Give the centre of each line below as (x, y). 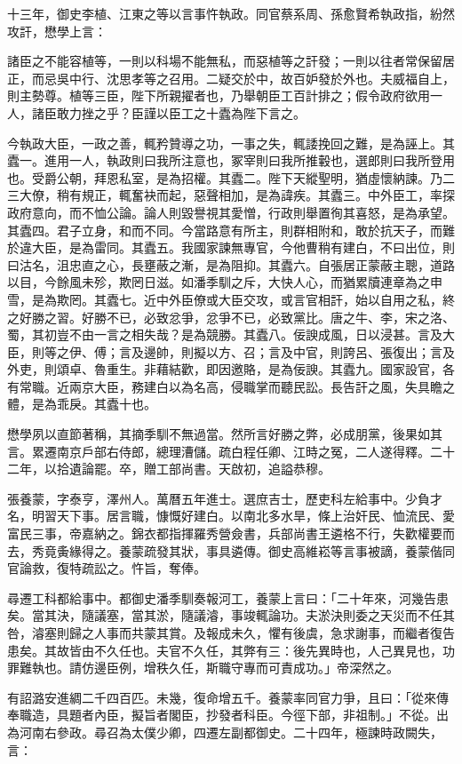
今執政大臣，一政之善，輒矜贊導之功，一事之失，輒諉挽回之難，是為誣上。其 (231, 143)
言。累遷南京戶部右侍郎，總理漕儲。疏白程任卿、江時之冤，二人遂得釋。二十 (231, 451)
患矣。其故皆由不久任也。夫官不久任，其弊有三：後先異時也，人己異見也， (225, 650)
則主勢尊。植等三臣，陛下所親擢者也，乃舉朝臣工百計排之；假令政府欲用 (219, 95)
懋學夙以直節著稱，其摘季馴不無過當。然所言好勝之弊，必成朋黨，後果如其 (225, 434)
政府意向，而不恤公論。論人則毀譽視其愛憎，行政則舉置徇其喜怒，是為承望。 (231, 212)
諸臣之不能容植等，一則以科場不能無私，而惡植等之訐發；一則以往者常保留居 (231, 61)
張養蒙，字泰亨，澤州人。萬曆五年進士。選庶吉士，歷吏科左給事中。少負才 (225, 498)
